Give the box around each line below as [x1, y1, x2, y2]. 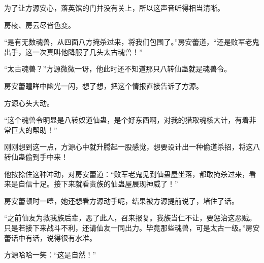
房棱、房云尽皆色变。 [4, 19, 75, 30]
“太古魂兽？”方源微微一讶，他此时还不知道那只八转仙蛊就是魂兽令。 [4, 63, 232, 74]
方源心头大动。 [4, 97, 54, 108]
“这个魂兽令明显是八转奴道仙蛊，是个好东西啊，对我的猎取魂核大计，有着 [4, 115, 249, 125]
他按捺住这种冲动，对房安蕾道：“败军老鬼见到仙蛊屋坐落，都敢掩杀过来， [4, 168, 249, 179]
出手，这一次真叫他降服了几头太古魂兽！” [4, 46, 143, 57]
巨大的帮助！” [11, 124, 57, 135]
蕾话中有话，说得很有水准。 [4, 232, 96, 243]
